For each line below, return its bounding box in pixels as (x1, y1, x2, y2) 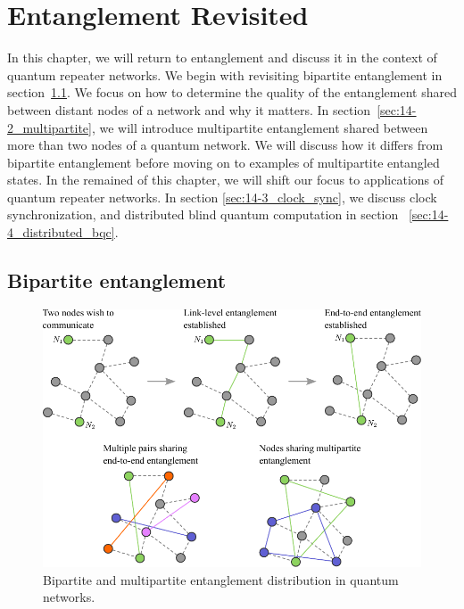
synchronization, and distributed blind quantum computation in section (7, 205, 399, 224)
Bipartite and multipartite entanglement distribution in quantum (43, 570, 399, 588)
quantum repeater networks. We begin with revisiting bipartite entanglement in (7, 65, 443, 84)
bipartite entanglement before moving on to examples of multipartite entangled (7, 152, 440, 171)
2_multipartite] (7, 118, 92, 136)
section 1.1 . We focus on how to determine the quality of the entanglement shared (7, 83, 457, 102)
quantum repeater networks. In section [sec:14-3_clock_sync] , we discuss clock (7, 187, 437, 206)
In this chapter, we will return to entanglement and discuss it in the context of (7, 48, 437, 67)
